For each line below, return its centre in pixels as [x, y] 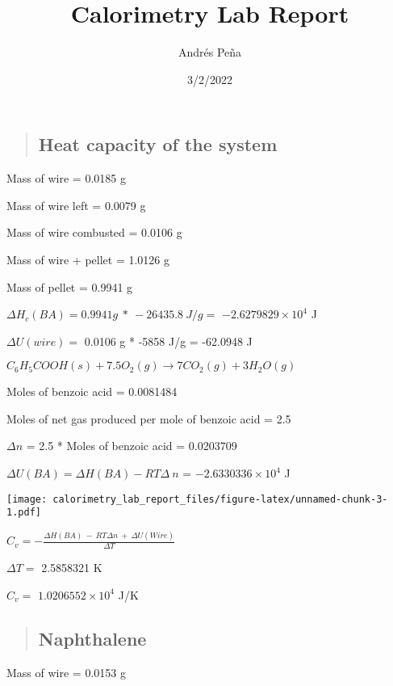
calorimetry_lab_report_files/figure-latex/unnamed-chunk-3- [220, 499]
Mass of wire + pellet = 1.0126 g [88, 259]
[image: [27, 499]
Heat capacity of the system [158, 144]
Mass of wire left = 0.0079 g [76, 205]
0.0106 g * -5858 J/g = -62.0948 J [168, 341]
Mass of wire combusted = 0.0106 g [94, 232]
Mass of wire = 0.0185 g [66, 178]
